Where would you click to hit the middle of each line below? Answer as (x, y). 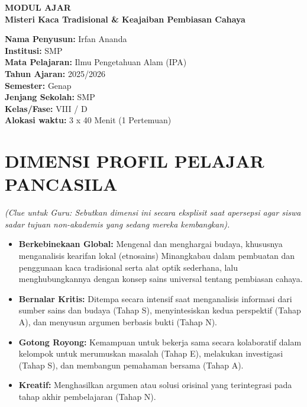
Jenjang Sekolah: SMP (50, 97)
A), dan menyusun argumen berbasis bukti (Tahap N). (118, 322)
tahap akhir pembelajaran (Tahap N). (87, 396)
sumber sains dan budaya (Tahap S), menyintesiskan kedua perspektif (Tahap (160, 310)
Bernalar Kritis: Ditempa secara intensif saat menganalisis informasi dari (155, 298)
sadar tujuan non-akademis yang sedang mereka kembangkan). (117, 224)
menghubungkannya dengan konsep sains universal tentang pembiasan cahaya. (161, 279)
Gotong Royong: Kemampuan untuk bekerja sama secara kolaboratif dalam (160, 342)
